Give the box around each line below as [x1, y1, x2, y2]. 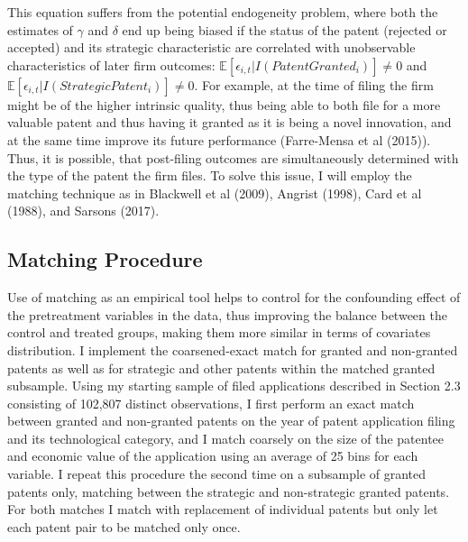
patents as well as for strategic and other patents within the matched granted [7, 358, 436, 377]
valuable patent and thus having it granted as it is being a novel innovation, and [7, 113, 452, 132]
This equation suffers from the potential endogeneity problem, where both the [7, 3, 438, 21]
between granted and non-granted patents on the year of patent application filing [7, 411, 455, 430]
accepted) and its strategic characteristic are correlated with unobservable [7, 38, 416, 57]
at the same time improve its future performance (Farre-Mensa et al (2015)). [7, 130, 431, 149]
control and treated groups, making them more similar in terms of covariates [7, 323, 431, 342]
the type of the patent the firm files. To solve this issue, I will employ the [7, 166, 412, 185]
